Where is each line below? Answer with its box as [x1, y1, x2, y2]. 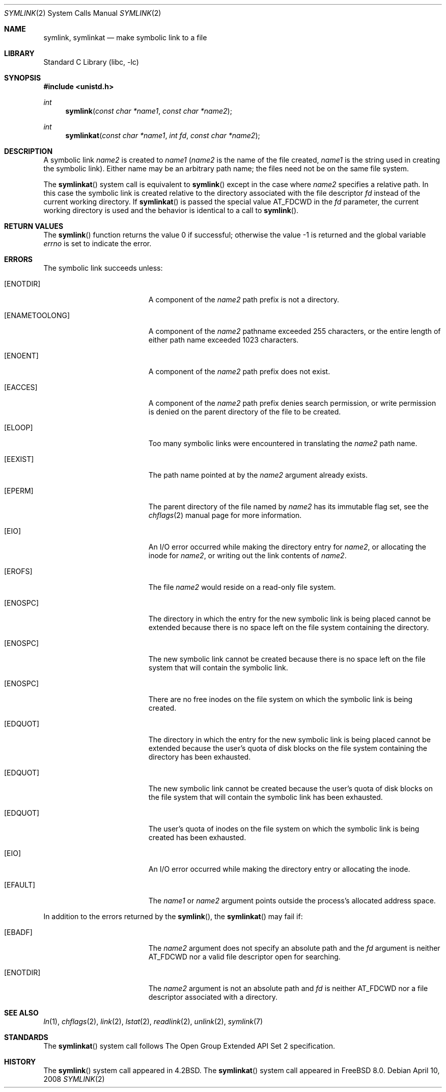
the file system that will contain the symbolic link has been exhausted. [148, 793, 383, 801]
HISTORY [4, 1057, 36, 1066]
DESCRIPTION [4, 147, 53, 155]
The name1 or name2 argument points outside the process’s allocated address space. [148, 896, 436, 905]
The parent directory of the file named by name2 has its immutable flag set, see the [148, 502, 429, 511]
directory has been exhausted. [148, 752, 251, 761]
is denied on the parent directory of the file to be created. [148, 407, 341, 416]
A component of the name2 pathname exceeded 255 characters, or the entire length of [148, 327, 441, 335]
